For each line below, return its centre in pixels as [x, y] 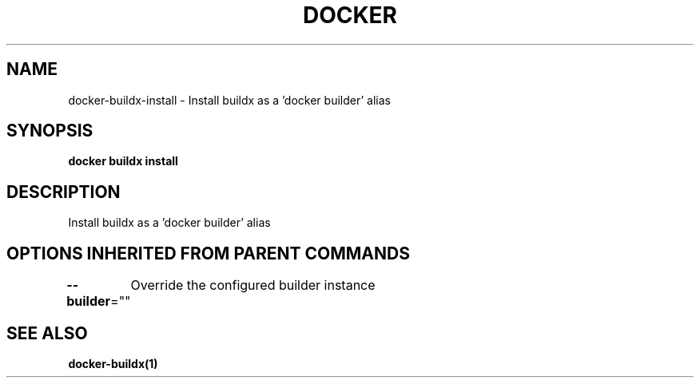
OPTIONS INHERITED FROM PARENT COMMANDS [208, 253]
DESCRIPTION [64, 192]
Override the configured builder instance [253, 285]
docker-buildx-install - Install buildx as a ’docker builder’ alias [229, 100]
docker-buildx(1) [113, 363]
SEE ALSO [47, 333]
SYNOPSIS [50, 131]
